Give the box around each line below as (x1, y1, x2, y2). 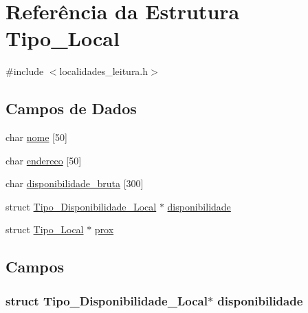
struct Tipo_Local (5, 222, 84, 237)
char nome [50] (5, 130, 67, 144)
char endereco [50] (5, 153, 82, 167)
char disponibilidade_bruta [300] (5, 176, 144, 191)
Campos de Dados (5, 98, 137, 119)
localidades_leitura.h (59, 64, 148, 78)
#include (5, 64, 44, 78)
